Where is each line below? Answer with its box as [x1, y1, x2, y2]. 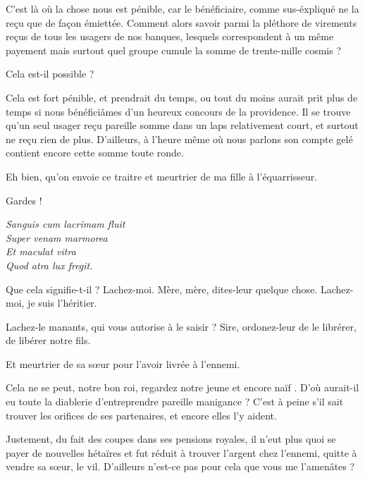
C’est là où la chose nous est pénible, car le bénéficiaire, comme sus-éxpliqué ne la [6, 1, 359, 16]
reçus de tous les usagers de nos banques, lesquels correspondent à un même [6, 29, 334, 44]
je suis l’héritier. [27, 295, 97, 310]
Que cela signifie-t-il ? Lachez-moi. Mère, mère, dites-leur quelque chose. [6, 281, 318, 296]
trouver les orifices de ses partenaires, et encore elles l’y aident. [6, 407, 277, 422]
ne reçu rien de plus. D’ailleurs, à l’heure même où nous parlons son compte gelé [6, 131, 353, 146]
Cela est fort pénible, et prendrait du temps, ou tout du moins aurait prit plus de [6, 90, 358, 104]
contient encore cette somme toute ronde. [6, 145, 184, 160]
